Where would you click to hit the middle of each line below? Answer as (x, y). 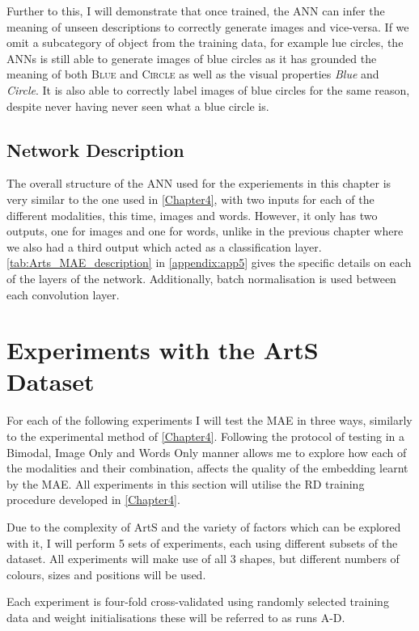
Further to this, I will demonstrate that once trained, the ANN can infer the (196, 11)
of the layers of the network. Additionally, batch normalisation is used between (201, 278)
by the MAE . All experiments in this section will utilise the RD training (186, 483)
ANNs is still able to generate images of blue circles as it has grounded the (192, 58)
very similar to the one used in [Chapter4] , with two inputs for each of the (190, 199)
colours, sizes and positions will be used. (106, 574)
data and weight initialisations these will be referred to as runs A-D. (176, 617)
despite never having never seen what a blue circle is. (138, 106)
